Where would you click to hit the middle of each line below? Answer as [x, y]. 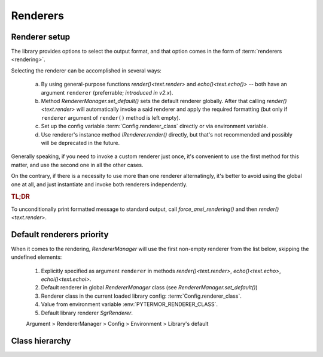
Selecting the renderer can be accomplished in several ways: [86, 70]
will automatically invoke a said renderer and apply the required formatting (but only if [182, 109]
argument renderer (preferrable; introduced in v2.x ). [107, 92]
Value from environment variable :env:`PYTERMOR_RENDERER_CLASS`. [129, 304]
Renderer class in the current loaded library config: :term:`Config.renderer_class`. [141, 296]
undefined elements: [36, 257]
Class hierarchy [41, 341]
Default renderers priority [60, 235]
